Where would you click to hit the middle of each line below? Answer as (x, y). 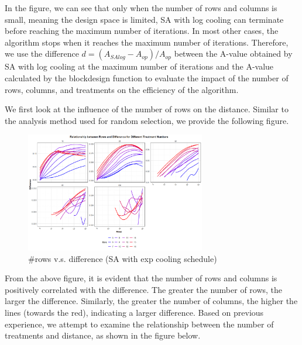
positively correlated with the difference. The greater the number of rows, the (144, 289)
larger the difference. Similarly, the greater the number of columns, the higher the (151, 301)
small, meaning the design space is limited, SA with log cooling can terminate (144, 19)
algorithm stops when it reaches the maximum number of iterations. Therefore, (147, 42)
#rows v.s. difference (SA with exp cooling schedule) (123, 258)
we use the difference (42, 54)
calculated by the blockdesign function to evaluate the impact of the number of (147, 77)
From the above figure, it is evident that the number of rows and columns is (141, 278)
